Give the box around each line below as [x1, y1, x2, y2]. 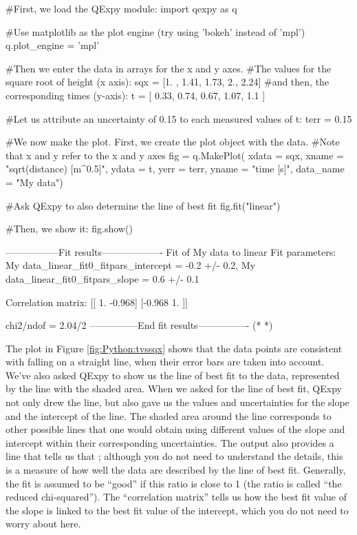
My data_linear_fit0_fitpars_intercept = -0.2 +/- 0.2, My [6, 258, 256, 272]
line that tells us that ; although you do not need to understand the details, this [6, 449, 343, 463]
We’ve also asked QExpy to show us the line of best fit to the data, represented [6, 367, 340, 382]
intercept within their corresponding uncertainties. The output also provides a [6, 435, 334, 450]
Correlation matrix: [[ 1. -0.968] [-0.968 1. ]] [6, 294, 188, 309]
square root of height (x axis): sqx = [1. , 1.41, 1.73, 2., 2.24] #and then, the [6, 74, 329, 89]
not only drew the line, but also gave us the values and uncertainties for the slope [6, 395, 349, 410]
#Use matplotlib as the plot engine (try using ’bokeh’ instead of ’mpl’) [6, 24, 305, 39]
